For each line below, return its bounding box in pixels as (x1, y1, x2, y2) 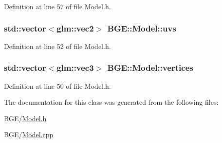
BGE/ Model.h (4, 113, 47, 123)
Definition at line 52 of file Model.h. (4, 41, 111, 51)
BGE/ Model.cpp (4, 129, 54, 140)
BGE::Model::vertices (107, 62, 193, 74)
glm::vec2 (56, 22, 94, 34)
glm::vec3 (56, 62, 94, 74)
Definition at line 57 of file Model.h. (4, 1, 111, 11)
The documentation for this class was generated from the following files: (4, 97, 219, 107)
